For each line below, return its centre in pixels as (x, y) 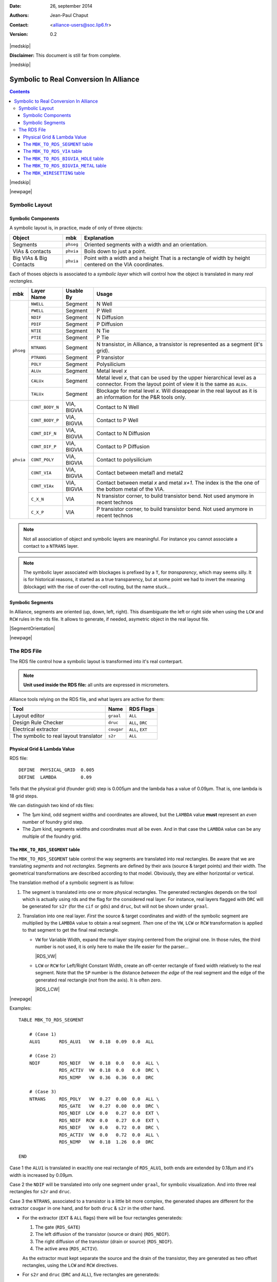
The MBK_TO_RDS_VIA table (53, 151)
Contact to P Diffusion (123, 447)
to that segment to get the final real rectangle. (71, 930)
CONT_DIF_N (44, 433)
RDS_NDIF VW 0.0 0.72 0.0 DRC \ (109, 1128)
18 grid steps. (24, 796)
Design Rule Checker (38, 723)
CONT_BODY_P (45, 420)
